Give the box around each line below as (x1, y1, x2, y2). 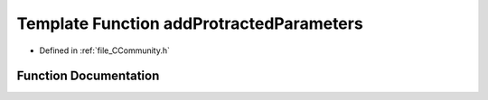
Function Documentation (16, 68, 160, 84)
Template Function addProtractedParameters (16, 14, 363, 33)
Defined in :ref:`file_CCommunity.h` (39, 45, 171, 56)
